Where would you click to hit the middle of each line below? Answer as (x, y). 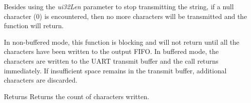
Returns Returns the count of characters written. (77, 96)
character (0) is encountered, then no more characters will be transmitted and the (125, 16)
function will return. (34, 26)
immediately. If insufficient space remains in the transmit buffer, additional (115, 70)
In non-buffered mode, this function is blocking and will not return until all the (122, 42)
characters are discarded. (41, 80)
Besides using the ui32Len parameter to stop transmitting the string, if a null (119, 6)
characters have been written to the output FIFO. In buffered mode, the (111, 51)
